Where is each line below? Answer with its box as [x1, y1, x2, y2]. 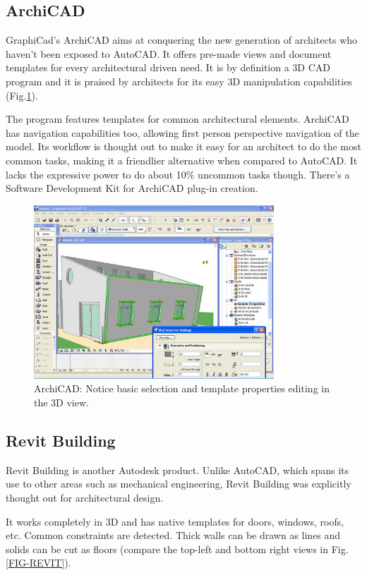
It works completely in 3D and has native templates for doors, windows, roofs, [6, 514, 344, 528]
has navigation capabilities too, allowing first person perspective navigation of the [6, 125, 359, 140]
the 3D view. [34, 395, 89, 410]
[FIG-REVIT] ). [6, 555, 71, 570]
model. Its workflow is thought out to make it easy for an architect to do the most [6, 139, 361, 154]
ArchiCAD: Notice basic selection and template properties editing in [34, 381, 330, 396]
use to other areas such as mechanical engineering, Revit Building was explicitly [6, 476, 351, 491]
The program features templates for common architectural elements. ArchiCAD [6, 111, 349, 126]
